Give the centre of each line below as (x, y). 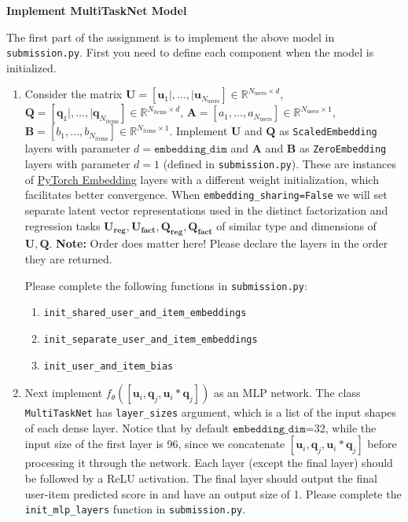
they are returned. (68, 258)
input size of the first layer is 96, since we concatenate (155, 444)
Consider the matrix (74, 94)
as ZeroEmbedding (343, 148)
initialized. (31, 67)
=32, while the (341, 427)
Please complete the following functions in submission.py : (166, 285)
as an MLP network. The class (287, 393)
